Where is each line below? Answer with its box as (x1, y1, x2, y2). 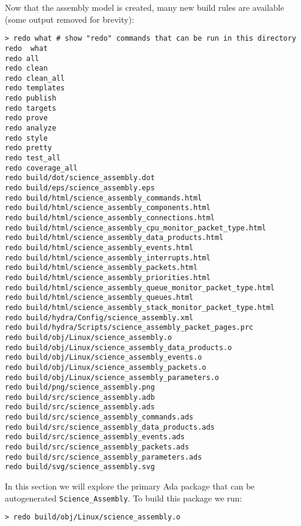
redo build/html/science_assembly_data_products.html (5, 233, 224, 242)
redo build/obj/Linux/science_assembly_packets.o (5, 363, 206, 372)
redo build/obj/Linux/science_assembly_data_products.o (5, 343, 232, 352)
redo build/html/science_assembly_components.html (5, 203, 211, 212)
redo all (5, 54, 39, 63)
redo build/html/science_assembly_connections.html (5, 214, 215, 222)
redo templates (5, 84, 65, 93)
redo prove (5, 114, 48, 123)
